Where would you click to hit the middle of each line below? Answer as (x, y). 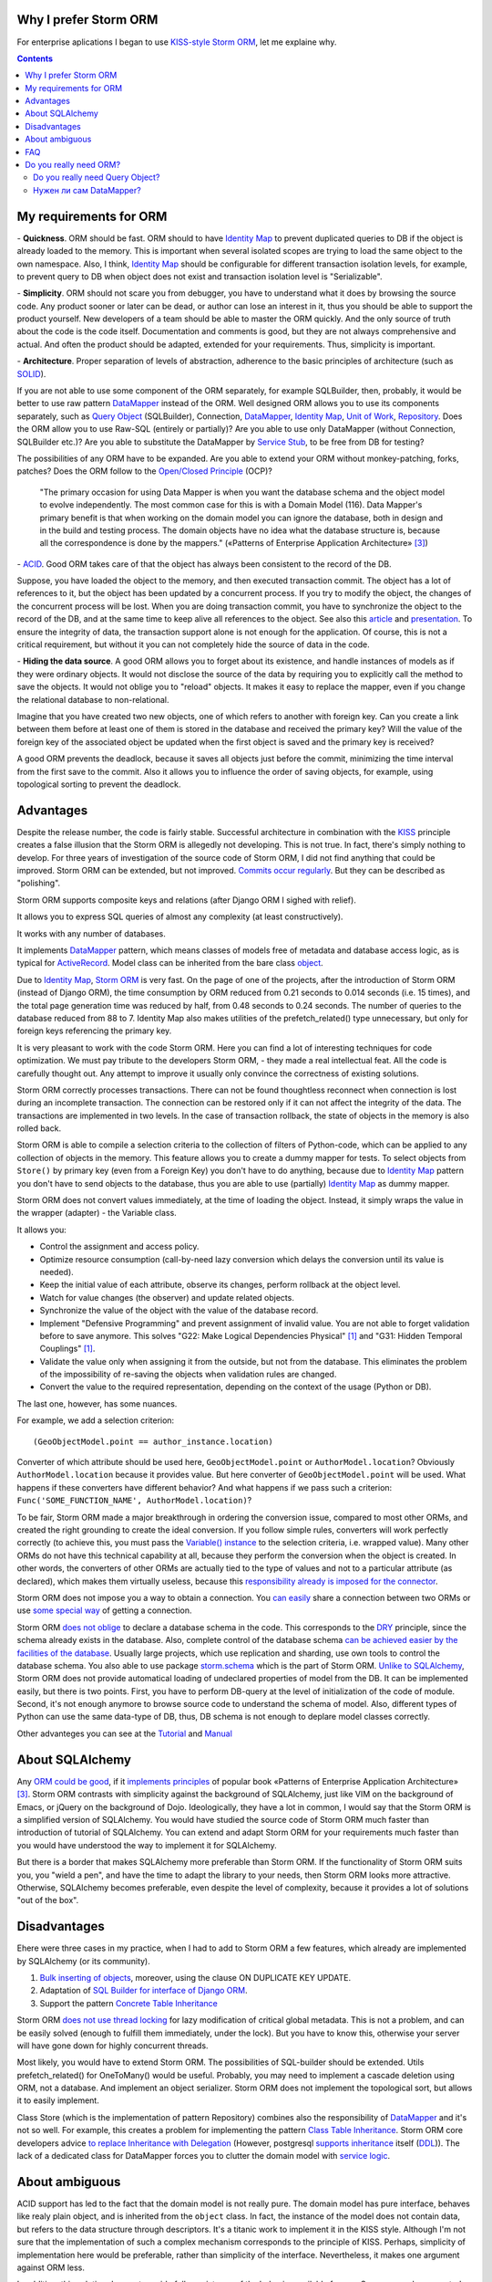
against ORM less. (51, 2267)
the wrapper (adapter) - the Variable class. (97, 1213)
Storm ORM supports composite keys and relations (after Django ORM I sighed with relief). (187, 900)
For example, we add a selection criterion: (96, 1420)
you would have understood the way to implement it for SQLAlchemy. (147, 1845)
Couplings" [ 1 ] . (67, 1349)
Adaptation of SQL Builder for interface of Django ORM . (143, 1991)
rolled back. (39, 1128)
